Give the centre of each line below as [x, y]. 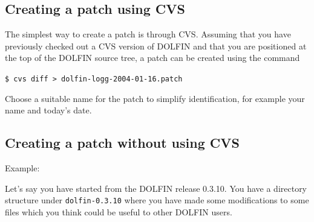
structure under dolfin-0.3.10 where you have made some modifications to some [157, 200]
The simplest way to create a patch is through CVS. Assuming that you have [148, 34]
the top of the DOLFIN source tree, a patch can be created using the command [152, 58]
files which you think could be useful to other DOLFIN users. [119, 211]
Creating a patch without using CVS [122, 143]
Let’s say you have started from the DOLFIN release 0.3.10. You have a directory [156, 188]
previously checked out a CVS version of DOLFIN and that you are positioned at [156, 46]
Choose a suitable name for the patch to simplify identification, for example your [155, 98]
